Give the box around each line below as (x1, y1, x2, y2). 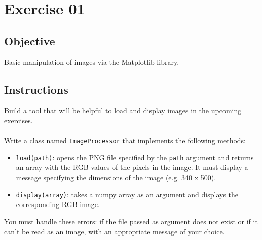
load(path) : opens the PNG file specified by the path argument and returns (16, 152, 254, 162)
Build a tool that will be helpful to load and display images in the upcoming (4, 105, 242, 116)
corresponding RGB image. (16, 199, 100, 210)
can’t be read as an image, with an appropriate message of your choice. (4, 226, 225, 236)
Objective (4, 32, 55, 48)
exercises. (4, 115, 33, 125)
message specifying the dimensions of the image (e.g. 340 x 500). (16, 172, 216, 183)
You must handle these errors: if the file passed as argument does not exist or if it (4, 216, 258, 226)
